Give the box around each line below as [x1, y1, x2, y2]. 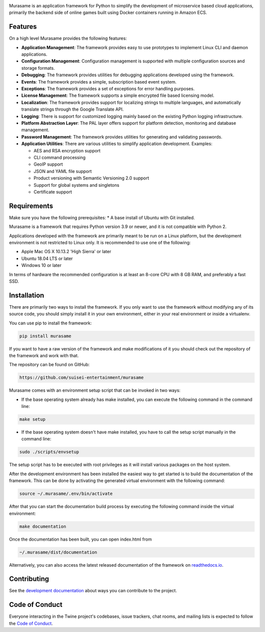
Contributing [9, 575, 49, 583]
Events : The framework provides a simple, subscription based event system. [21, 79, 177, 85]
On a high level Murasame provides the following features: [9, 35, 127, 41]
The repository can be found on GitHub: [9, 362, 90, 368]
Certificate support [33, 189, 72, 195]
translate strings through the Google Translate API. [21, 106, 124, 113]
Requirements [9, 201, 53, 210]
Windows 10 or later [21, 262, 62, 268]
